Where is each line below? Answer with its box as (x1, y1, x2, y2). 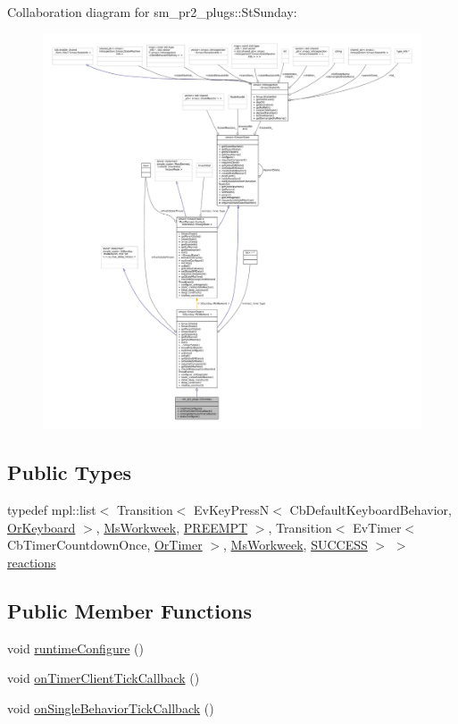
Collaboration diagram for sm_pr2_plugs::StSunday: (7, 3, 297, 21)
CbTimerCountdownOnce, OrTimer (7, 535, 203, 554)
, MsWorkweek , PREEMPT (96, 518, 248, 536)
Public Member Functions (7, 596, 252, 624)
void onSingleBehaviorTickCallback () (7, 698, 214, 717)
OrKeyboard (7, 518, 76, 536)
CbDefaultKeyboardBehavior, (289, 500, 452, 518)
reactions (7, 552, 56, 571)
